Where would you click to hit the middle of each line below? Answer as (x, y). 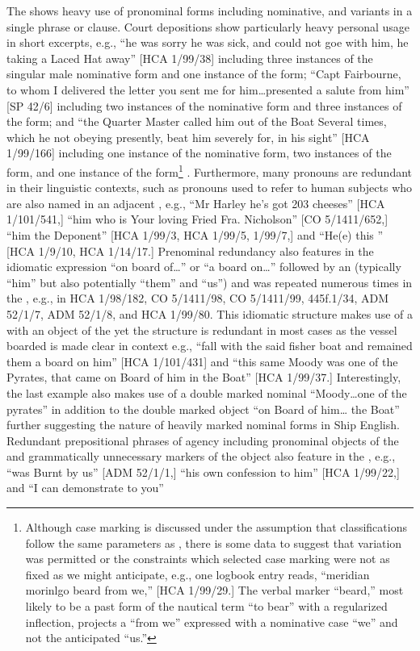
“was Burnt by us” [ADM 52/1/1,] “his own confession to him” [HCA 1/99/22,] (203, 472)
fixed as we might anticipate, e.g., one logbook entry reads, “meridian (197, 574)
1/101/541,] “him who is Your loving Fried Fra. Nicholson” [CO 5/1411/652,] (197, 219)
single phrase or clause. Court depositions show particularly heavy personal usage (208, 26)
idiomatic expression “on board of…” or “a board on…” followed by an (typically (204, 267)
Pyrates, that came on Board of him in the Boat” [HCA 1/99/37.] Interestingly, (204, 377)
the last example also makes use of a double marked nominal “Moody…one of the (207, 392)
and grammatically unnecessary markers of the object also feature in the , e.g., (201, 456)
